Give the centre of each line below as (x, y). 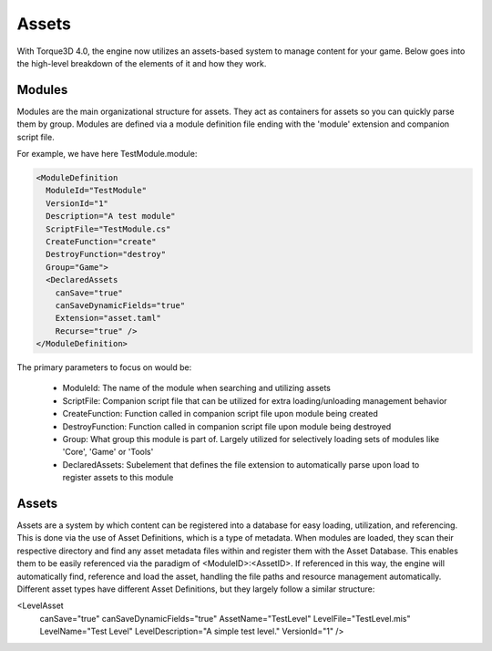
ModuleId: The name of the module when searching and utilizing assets (197, 388)
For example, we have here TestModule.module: (107, 154)
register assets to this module (118, 478)
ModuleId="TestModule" (97, 191)
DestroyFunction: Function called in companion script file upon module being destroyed (227, 426)
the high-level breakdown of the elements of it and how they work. (142, 63)
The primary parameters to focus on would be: (104, 367)
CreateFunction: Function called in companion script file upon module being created (220, 414)
